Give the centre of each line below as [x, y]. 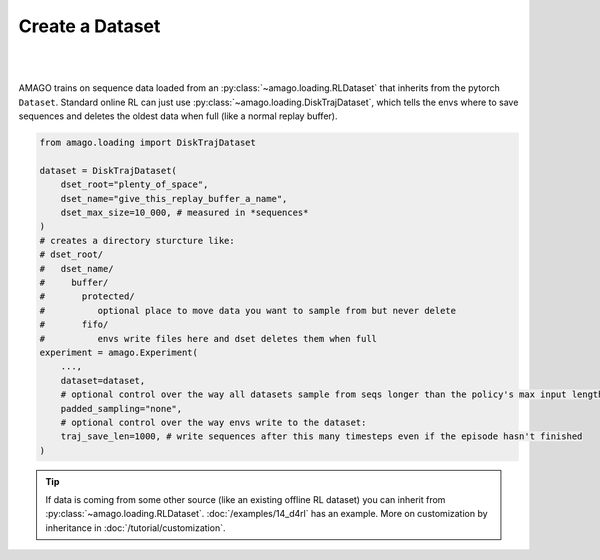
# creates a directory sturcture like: [137, 240]
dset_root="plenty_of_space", [134, 184]
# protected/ [87, 296]
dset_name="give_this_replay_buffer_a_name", [174, 198]
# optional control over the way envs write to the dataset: [213, 422]
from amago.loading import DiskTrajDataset [148, 143]
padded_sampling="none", [121, 408]
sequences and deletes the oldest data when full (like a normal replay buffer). [178, 116]
